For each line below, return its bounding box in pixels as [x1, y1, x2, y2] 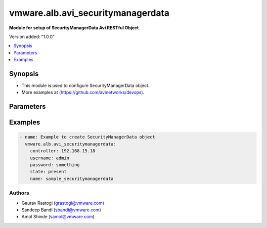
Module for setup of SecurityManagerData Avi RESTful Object [9, 25, 139, 31]
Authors [9, 189, 30, 196]
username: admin [30, 155, 69, 161]
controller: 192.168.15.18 [30, 148, 96, 154]
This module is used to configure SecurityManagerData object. [21, 83, 150, 89]
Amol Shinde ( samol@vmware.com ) [21, 214, 95, 220]
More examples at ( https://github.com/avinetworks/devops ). [21, 90, 144, 95]
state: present [30, 169, 67, 175]
